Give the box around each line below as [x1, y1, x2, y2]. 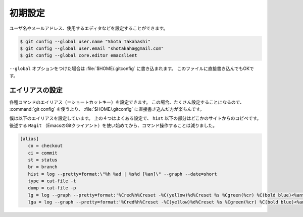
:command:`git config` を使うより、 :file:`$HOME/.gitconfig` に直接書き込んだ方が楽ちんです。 [9, 106, 205, 112]
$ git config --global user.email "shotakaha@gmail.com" [20, 45, 164, 51]
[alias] [20, 136, 39, 141]
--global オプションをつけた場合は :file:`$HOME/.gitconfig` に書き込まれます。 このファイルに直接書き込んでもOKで [9, 65, 255, 71]
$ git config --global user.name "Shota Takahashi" [20, 38, 151, 44]
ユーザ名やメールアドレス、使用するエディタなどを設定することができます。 [9, 25, 168, 31]
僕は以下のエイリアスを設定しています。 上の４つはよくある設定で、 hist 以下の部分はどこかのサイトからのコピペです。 [9, 115, 262, 121]
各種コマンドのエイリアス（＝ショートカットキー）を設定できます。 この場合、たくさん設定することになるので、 [9, 99, 244, 105]
